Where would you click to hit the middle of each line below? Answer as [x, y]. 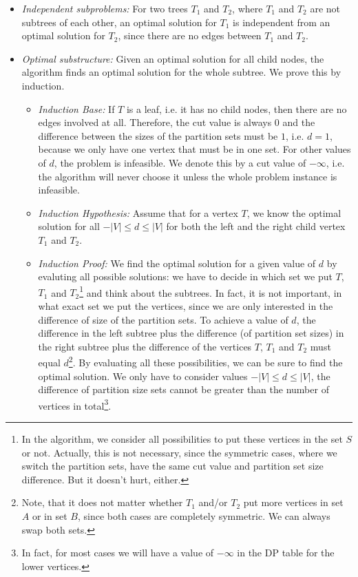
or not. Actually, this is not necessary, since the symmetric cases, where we [179, 452]
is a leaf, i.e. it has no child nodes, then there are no [236, 108]
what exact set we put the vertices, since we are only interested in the [186, 305]
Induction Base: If [76, 108]
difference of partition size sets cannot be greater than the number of [183, 389]
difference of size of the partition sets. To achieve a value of [163, 319]
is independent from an [282, 22]
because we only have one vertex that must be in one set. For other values [194, 149]
